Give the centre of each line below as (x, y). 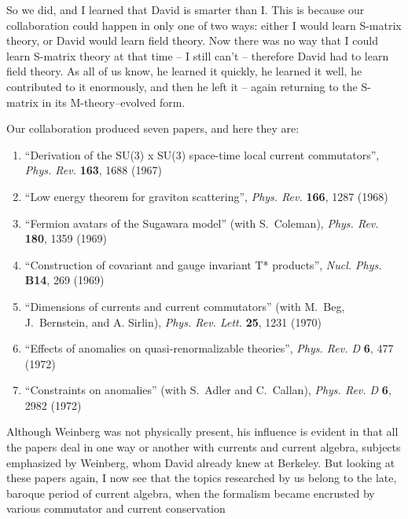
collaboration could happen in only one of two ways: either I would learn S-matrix (204, 25)
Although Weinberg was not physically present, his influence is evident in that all (202, 431)
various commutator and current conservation (116, 508)
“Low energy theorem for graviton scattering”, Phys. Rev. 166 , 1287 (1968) (206, 196)
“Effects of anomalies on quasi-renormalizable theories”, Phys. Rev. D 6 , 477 (209, 348)
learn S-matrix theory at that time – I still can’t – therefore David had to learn (198, 55)
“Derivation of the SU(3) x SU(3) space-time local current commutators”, (202, 154)
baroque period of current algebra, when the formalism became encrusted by (191, 493)
